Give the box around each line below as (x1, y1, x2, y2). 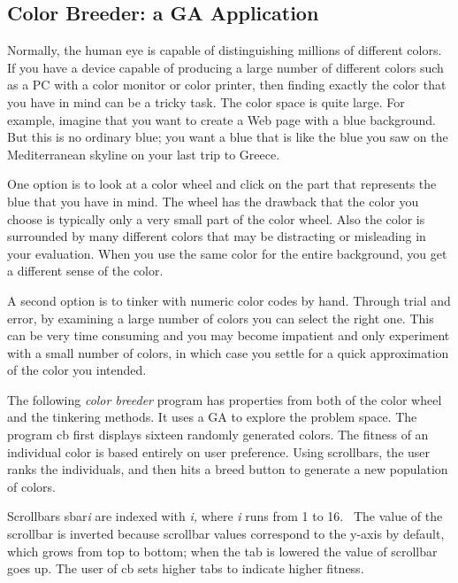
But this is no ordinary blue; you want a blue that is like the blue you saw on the (7, 128, 448, 146)
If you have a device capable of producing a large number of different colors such (7, 58, 444, 76)
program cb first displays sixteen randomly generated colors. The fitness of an (7, 425, 429, 444)
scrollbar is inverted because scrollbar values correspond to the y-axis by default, (7, 525, 445, 543)
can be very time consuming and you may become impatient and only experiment (7, 326, 450, 345)
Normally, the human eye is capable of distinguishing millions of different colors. (7, 41, 442, 59)
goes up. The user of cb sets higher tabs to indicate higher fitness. (7, 559, 364, 578)
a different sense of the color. (7, 261, 164, 280)
